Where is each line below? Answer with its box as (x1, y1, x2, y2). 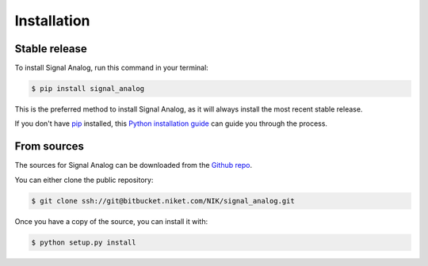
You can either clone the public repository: (14, 175, 154, 184)
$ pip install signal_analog (31, 84, 145, 93)
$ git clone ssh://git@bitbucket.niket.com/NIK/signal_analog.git (31, 196, 295, 205)
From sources (14, 139, 85, 154)
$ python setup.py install (31, 237, 136, 247)
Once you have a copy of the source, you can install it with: (14, 216, 208, 226)
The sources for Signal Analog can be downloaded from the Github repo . (14, 161, 253, 170)
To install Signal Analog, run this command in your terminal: (14, 63, 209, 73)
